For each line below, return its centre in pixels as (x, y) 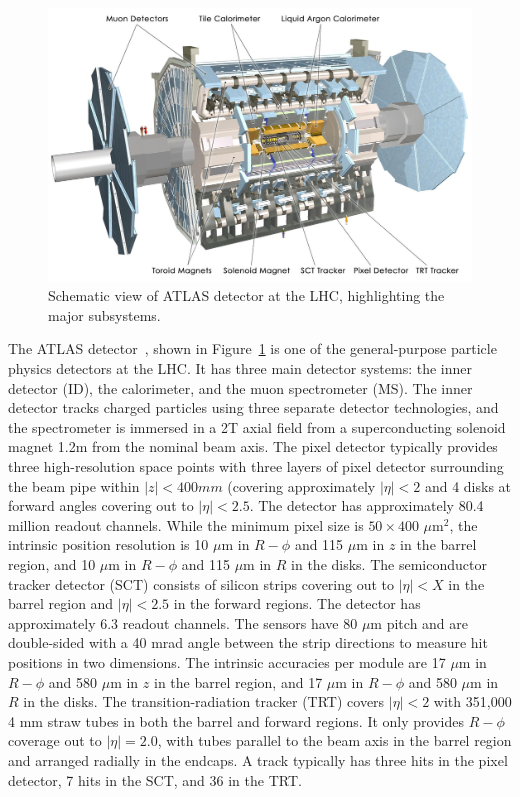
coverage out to (55, 740)
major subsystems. (104, 314)
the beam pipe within (74, 485)
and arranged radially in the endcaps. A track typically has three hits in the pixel (258, 759)
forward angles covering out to (101, 505)
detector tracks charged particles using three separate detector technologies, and (253, 407)
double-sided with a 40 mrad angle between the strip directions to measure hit (248, 642)
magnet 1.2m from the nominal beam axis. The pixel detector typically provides (253, 446)
